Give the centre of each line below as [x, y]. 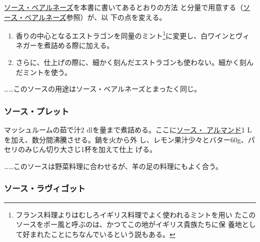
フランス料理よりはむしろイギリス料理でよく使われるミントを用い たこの [136, 214]
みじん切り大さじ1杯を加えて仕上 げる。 [90, 149]
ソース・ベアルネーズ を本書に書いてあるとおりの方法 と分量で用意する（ [124, 7]
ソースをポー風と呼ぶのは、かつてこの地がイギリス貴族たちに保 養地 [129, 224]
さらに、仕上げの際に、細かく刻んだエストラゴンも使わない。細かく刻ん [134, 62]
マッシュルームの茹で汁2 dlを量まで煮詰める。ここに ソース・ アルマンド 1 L [128, 130]
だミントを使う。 [43, 72]
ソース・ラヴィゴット [45, 188]
